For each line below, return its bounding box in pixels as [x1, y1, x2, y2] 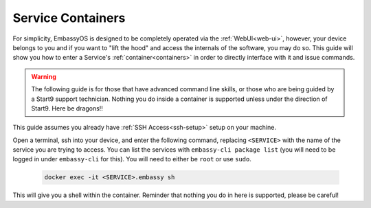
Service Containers [12, 10, 126, 25]
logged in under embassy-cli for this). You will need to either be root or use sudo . [12, 155, 252, 163]
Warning [31, 72, 56, 80]
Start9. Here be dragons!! [31, 104, 103, 113]
